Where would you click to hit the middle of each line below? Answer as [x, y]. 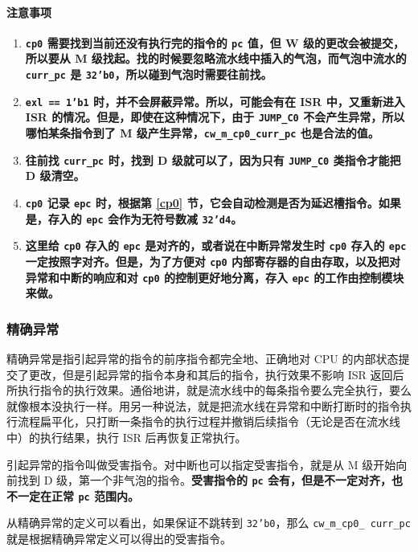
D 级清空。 [55, 176]
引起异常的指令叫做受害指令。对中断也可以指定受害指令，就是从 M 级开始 [201, 464]
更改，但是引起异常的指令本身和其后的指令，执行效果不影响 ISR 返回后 [216, 374]
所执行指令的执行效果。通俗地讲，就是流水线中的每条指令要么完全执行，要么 [209, 390]
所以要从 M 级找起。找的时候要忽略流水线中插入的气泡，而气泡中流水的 [216, 58]
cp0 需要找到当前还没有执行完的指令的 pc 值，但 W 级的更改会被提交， [215, 42]
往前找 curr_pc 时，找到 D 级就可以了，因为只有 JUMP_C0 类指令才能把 [213, 159]
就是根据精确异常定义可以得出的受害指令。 [119, 539]
